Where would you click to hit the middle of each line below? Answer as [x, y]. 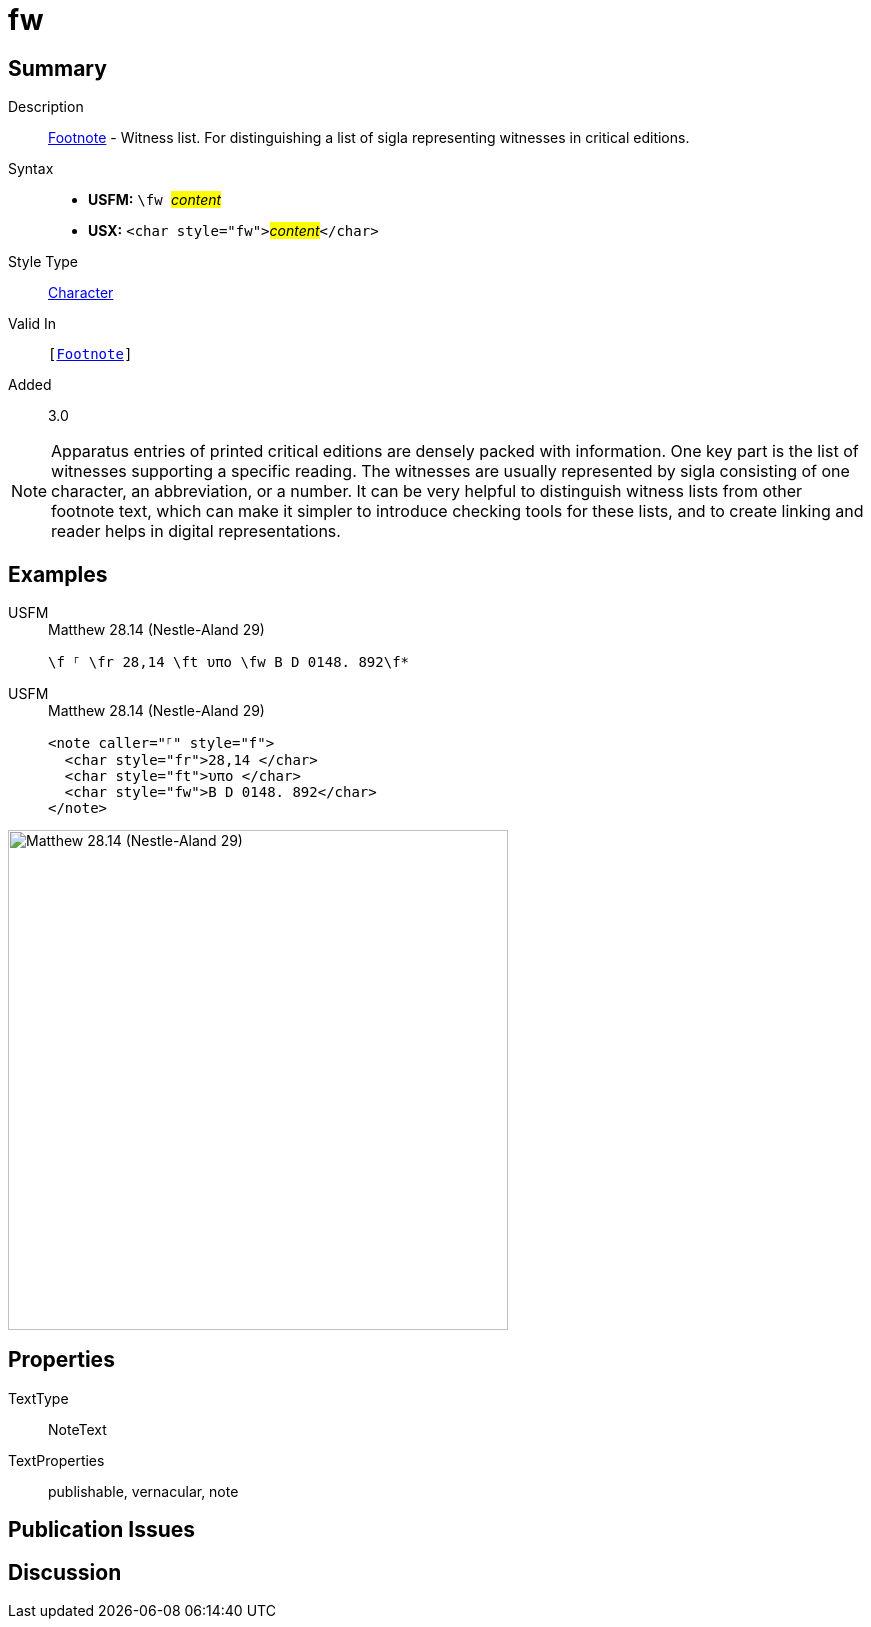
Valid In [32, 324]
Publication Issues [102, 1530]
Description [46, 107]
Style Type [43, 262]
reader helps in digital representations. [196, 531]
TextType [38, 1398]
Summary [57, 68]
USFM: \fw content [155, 200]
